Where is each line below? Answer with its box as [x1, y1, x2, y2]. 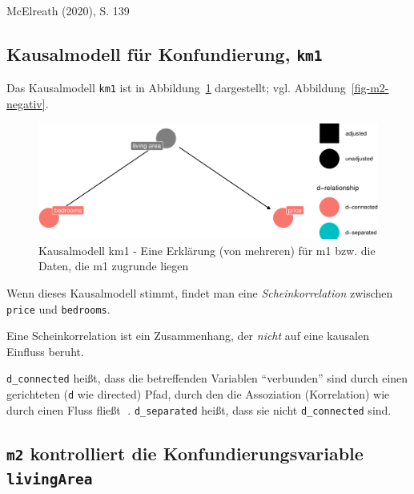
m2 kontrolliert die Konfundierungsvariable [6, 440, 364, 465]
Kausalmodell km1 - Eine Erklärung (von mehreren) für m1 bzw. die [38, 241, 376, 258]
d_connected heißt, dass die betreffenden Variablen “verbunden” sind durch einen [6, 370, 408, 387]
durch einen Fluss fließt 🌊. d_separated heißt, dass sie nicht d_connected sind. [6, 401, 392, 418]
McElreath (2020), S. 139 [6, 2, 130, 18]
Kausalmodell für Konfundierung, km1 [6, 41, 323, 66]
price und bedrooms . [6, 300, 111, 317]
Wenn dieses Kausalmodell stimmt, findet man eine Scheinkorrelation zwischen [6, 285, 393, 302]
